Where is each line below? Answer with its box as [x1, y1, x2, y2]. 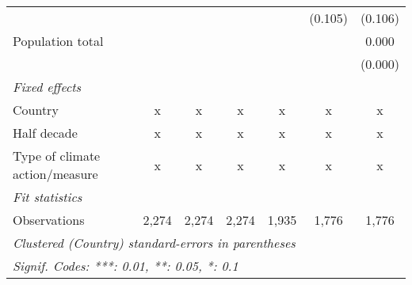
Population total [13, 32, 104, 50]
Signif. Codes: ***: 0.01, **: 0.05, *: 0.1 [13, 256, 238, 275]
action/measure [13, 165, 98, 183]
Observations [13, 211, 85, 229]
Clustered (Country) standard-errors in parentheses [13, 234, 296, 252]
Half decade [13, 123, 78, 142]
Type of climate [13, 146, 101, 165]
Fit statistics [13, 188, 82, 206]
